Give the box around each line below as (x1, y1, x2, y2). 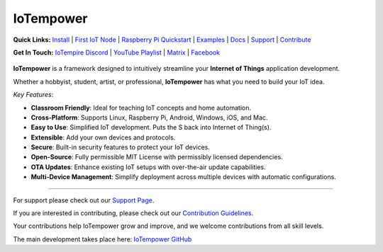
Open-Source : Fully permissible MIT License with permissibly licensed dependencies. (30, 153, 283, 161)
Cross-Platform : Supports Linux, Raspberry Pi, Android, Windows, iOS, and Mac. (30, 113, 268, 122)
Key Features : (13, 91, 54, 99)
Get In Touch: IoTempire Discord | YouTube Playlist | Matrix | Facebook (13, 48, 220, 57)
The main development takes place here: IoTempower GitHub (13, 234, 192, 244)
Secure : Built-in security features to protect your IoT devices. (30, 143, 211, 151)
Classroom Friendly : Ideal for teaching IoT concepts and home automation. (30, 103, 252, 112)
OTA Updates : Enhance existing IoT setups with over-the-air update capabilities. (30, 163, 266, 171)
